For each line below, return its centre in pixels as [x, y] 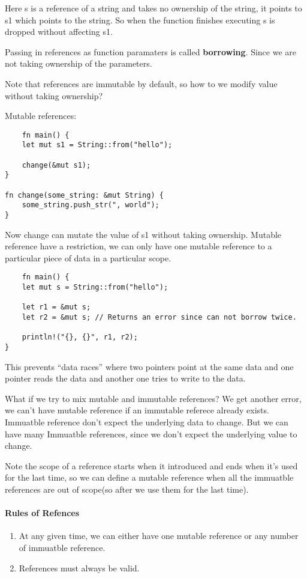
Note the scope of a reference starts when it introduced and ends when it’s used [151, 465]
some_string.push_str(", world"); [91, 205]
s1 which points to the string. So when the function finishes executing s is [140, 20]
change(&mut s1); [56, 165]
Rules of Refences [42, 513]
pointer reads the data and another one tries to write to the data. [125, 378]
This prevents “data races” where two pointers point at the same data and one [149, 366]
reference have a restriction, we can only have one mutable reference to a [139, 246]
